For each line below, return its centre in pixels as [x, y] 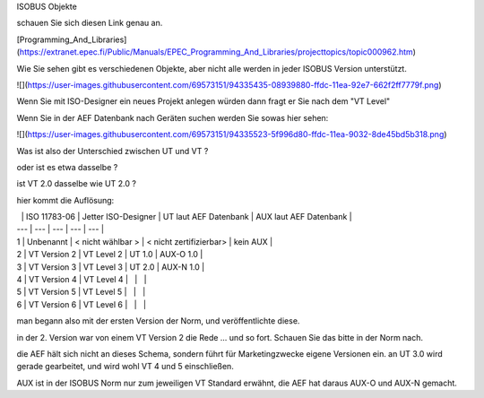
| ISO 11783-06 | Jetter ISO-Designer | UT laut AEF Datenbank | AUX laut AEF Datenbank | [187, 217]
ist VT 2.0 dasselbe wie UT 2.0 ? [76, 184]
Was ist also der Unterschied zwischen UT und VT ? [112, 151]
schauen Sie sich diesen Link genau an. [90, 23]
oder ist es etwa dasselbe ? [67, 167]
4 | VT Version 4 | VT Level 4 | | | [82, 280]
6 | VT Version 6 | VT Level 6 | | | [82, 304]
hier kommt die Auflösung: [65, 200]
